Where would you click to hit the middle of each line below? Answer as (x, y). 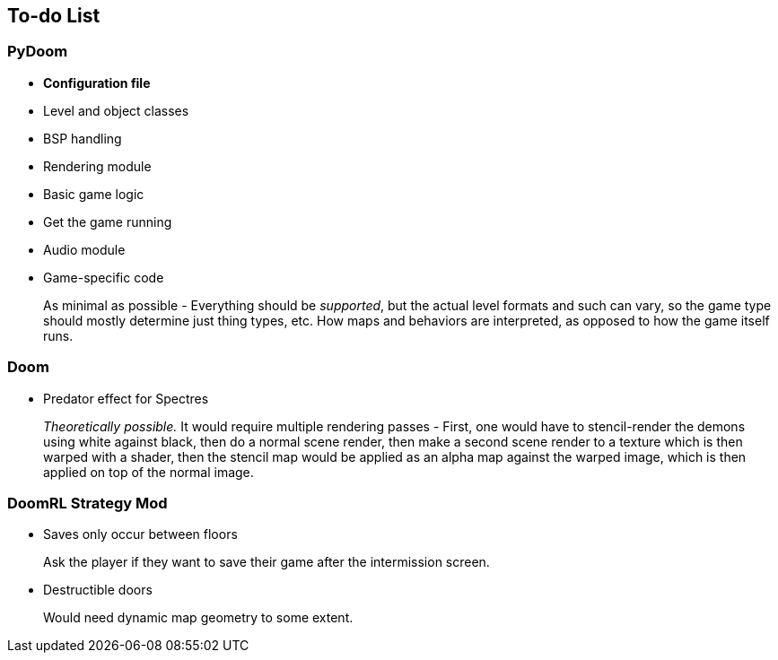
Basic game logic (94, 194)
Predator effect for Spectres (126, 398)
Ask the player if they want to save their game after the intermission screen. (267, 562)
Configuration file (97, 82)
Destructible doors (98, 590)
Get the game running (108, 221)
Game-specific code (104, 277)
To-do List (54, 16)
